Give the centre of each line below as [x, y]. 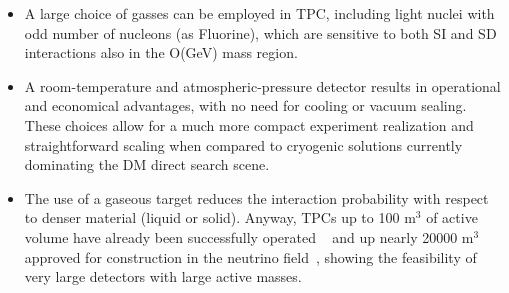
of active [452, 217]
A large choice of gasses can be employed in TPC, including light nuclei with [259, 13]
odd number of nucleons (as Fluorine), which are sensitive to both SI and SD [260, 32]
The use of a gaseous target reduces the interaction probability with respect [256, 197]
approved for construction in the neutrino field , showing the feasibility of [250, 256]
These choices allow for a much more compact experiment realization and [249, 124]
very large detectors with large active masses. [163, 276]
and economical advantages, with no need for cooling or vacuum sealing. [245, 105]
